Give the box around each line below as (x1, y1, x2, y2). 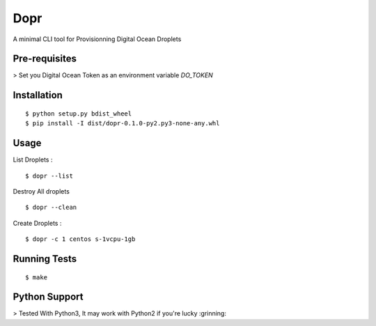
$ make (25, 273, 48, 281)
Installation (13, 89, 63, 101)
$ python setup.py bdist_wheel (25, 109, 132, 118)
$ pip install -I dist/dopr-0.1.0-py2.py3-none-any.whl (25, 119, 220, 127)
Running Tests (13, 253, 77, 265)
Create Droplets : (13, 219, 62, 227)
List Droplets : (13, 155, 53, 164)
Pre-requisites (13, 53, 77, 65)
